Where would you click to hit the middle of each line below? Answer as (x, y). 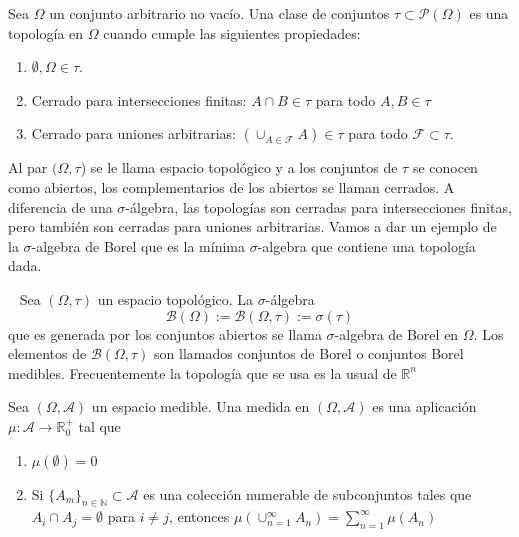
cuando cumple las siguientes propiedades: (232, 32)
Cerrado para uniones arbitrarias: (134, 133)
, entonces (199, 516)
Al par (28, 167)
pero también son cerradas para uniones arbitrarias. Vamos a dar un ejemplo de (252, 226)
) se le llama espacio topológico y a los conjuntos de (239, 167)
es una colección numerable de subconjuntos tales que (307, 493)
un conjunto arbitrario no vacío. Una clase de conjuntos (219, 13)
